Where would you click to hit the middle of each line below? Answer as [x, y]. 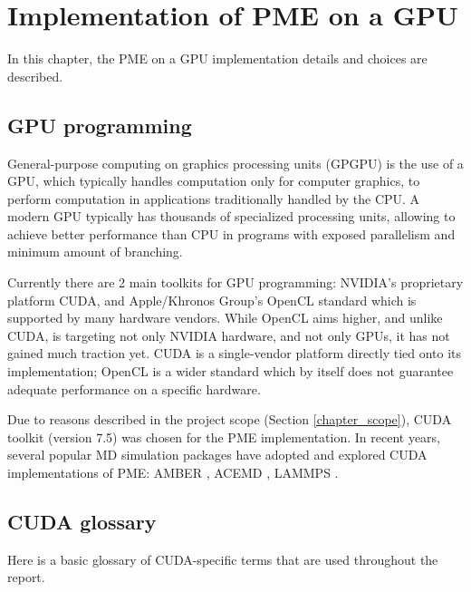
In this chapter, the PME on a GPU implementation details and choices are [217, 58]
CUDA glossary [82, 521]
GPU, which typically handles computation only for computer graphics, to [214, 181]
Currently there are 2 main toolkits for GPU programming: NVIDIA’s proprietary [235, 282]
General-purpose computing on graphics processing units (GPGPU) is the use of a [235, 163]
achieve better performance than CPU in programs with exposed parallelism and [231, 233]
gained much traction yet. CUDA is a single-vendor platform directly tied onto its [235, 353]
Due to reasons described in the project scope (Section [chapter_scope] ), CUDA [230, 419]
